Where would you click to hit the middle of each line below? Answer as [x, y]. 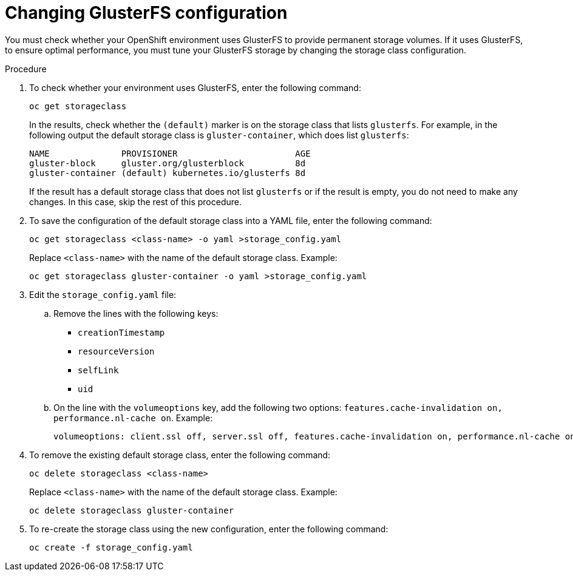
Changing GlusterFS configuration [146, 13]
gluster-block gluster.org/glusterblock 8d [168, 163]
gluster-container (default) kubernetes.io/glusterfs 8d [168, 173]
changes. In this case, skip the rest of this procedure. [135, 202]
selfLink [98, 370]
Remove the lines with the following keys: [136, 313]
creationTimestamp [121, 332]
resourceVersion [116, 351]
